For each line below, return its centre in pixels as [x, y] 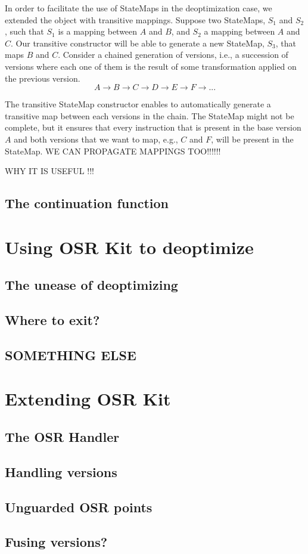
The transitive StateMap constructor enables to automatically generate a [138, 104]
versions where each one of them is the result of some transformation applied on [151, 66]
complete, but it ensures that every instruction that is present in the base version [153, 127]
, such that [24, 31]
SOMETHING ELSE [71, 355]
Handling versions [61, 471]
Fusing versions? [56, 542]
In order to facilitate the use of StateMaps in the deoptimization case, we [139, 8]
